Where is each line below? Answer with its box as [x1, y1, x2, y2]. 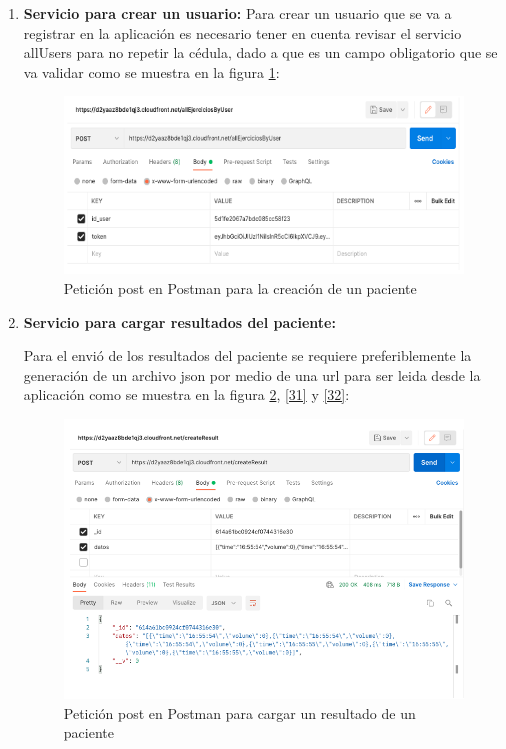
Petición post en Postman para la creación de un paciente [63, 278, 417, 299]
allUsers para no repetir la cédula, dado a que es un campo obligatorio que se [23, 42, 498, 63]
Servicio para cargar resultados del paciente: [23, 311, 336, 332]
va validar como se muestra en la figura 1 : [23, 61, 280, 82]
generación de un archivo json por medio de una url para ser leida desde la [23, 364, 481, 385]
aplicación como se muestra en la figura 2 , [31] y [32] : [23, 384, 350, 405]
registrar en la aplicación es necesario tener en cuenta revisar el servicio [23, 22, 462, 43]
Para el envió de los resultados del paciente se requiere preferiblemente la [23, 345, 472, 366]
